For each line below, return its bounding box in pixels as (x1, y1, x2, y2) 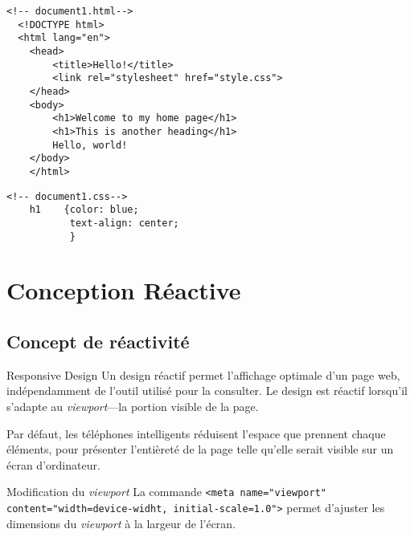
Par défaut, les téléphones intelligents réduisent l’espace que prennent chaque (6, 425, 386, 441)
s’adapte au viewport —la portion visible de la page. (6, 397, 259, 414)
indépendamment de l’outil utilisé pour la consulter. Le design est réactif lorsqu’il (6, 382, 408, 399)
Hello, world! (52, 139, 128, 151)
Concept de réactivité (6, 328, 190, 353)
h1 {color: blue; (29, 204, 139, 216)
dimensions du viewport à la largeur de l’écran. (6, 515, 236, 531)
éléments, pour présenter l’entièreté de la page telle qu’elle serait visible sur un (6, 441, 394, 458)
